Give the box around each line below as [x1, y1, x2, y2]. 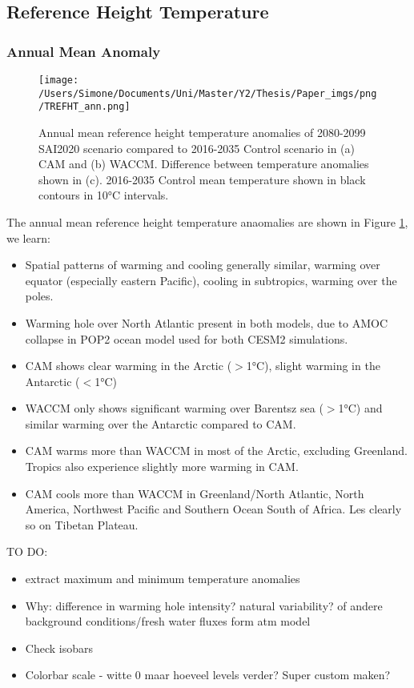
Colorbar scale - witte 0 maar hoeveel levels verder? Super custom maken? [25, 666, 391, 683]
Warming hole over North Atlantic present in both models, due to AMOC [25, 314, 388, 331]
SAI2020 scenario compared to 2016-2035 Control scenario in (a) [38, 139, 356, 156]
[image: [38, 74, 79, 86]
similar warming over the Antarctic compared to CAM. [25, 415, 296, 432]
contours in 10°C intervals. [38, 187, 169, 203]
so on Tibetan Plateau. [25, 516, 139, 533]
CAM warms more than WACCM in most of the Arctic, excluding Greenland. [25, 442, 408, 459]
